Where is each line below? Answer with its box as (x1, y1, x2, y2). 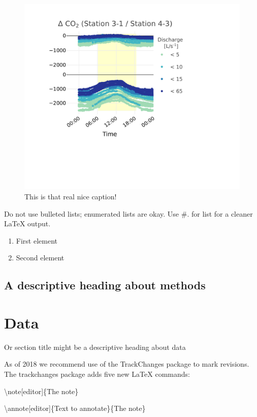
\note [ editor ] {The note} (4, 385, 79, 396)
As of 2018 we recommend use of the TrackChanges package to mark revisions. (4, 359, 249, 369)
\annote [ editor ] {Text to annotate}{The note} (4, 403, 146, 413)
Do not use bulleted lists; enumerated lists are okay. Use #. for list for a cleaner (4, 208, 253, 219)
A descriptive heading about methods (4, 277, 206, 293)
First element (16, 235, 57, 246)
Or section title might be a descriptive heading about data (4, 341, 186, 352)
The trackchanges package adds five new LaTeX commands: (4, 369, 190, 379)
